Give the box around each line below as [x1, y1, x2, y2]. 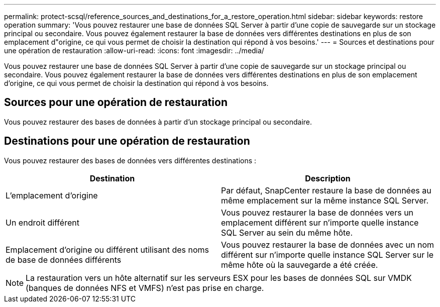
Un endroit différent [6, 217, 79, 228]
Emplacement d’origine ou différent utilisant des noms [6, 244, 209, 255]
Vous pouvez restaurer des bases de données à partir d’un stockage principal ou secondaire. [4, 117, 312, 126]
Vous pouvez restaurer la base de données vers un [221, 207, 414, 218]
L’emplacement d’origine [6, 190, 98, 200]
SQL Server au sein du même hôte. [221, 227, 353, 238]
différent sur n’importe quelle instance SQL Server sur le [221, 249, 433, 260]
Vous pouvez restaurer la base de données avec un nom [221, 239, 434, 250]
